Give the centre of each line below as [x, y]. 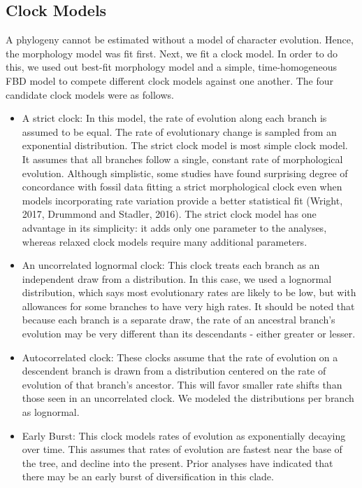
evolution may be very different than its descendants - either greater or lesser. [189, 334]
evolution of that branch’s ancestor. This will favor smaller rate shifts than [182, 384]
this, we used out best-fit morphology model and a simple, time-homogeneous [172, 67]
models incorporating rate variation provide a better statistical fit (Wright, [182, 200]
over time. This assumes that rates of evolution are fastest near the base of [182, 449]
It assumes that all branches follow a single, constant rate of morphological [182, 159]
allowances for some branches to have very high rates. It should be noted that [188, 306]
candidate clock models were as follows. [90, 94]
